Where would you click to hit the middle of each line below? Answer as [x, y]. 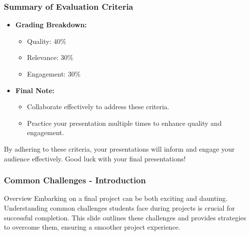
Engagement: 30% [54, 74]
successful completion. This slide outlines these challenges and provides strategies [125, 217]
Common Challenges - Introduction [75, 180]
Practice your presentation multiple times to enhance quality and [124, 123]
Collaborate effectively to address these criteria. [98, 107]
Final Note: [35, 90]
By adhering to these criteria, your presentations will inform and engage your [119, 148]
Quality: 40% [47, 41]
